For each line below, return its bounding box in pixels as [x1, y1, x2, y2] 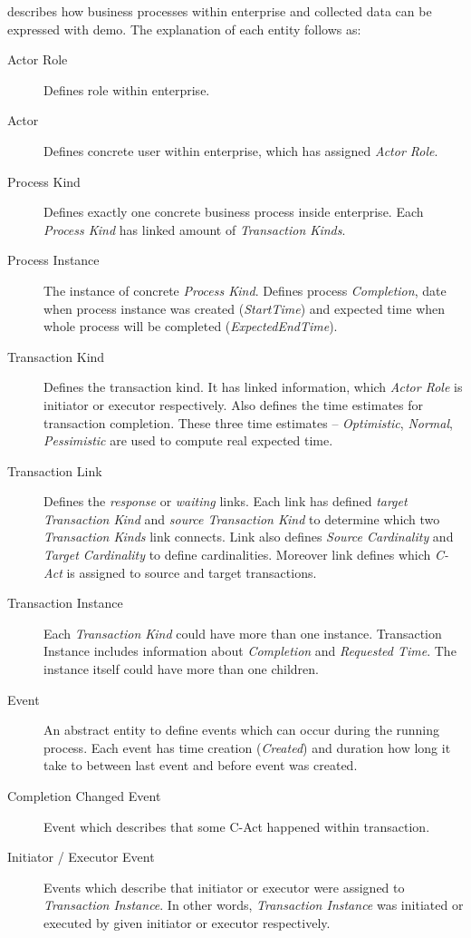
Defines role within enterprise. [43, 80, 210, 99]
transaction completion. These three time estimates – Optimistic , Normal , [43, 413, 453, 432]
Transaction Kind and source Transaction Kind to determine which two [43, 509, 440, 528]
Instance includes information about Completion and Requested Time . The [43, 641, 457, 660]
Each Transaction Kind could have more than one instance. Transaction [43, 623, 442, 642]
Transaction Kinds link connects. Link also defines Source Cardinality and [43, 527, 454, 546]
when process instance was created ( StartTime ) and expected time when [43, 298, 446, 318]
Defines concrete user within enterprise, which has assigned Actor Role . [43, 141, 438, 160]
